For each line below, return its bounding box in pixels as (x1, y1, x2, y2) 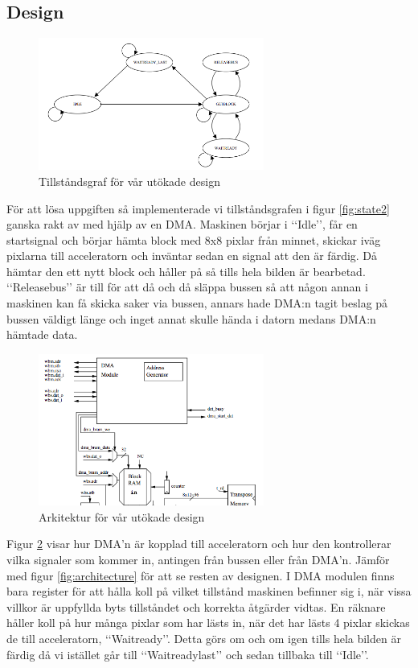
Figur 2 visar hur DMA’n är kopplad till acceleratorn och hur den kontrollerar (6, 535, 391, 552)
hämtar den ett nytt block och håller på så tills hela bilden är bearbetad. (6, 262, 366, 279)
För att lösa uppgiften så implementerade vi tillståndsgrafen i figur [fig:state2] (6, 200, 390, 216)
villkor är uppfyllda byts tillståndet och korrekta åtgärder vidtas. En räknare (6, 598, 386, 615)
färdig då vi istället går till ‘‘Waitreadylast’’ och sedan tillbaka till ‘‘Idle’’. (6, 645, 369, 662)
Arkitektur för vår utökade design (39, 508, 205, 525)
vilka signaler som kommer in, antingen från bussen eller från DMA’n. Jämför (6, 550, 390, 567)
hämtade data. (6, 326, 78, 343)
